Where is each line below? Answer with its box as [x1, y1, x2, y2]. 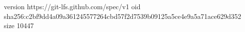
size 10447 [4, 20, 34, 31]
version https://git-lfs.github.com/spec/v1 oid [4, 1, 141, 11]
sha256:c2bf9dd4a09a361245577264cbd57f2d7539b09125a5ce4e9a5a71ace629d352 [4, 11, 241, 21]
